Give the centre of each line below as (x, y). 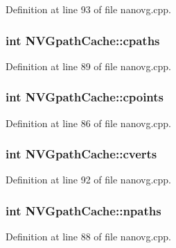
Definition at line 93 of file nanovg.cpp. (89, 9)
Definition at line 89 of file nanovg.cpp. (89, 66)
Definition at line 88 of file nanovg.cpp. (89, 237)
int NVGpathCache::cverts (81, 154)
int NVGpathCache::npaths (83, 210)
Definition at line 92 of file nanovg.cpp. (89, 180)
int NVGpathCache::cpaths (83, 40)
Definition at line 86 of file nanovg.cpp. (89, 123)
